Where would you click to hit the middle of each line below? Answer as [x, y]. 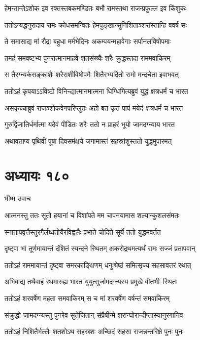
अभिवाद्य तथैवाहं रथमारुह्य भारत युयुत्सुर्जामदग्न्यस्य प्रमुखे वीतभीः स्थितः [91, 281]
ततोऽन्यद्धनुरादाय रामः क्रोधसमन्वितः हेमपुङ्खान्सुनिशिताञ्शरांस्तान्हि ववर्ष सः [96, 24]
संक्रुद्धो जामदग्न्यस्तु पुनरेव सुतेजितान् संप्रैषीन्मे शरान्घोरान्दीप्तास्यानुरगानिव [94, 315]
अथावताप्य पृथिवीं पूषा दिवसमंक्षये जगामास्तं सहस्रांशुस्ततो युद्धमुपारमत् [88, 141]
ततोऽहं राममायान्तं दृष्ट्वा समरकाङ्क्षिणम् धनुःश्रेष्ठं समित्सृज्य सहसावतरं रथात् [98, 265]
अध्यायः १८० [37, 175]
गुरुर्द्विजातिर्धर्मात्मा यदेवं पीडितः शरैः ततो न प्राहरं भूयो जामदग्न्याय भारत [90, 124]
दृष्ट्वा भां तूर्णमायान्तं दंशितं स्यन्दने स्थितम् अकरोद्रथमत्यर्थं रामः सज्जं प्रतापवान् [100, 248]
